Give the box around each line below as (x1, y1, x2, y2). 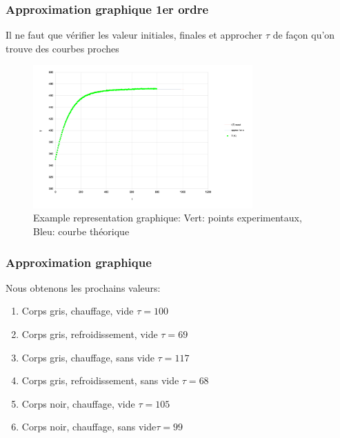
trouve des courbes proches (6, 41, 119, 55)
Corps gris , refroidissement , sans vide (21, 373, 179, 388)
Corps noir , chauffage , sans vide (21, 419, 157, 434)
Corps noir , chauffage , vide (21, 396, 135, 410)
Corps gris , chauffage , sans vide (21, 350, 154, 364)
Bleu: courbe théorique (33, 224, 130, 239)
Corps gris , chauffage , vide (21, 303, 134, 318)
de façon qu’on (272, 28, 335, 42)
